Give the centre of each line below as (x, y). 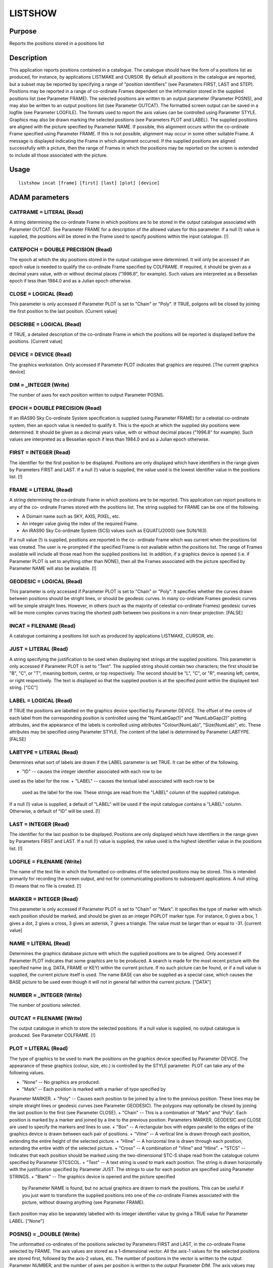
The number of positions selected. (45, 1005)
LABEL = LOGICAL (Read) (41, 700)
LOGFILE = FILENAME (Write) (45, 861)
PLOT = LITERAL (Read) (39, 1048)
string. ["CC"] (24, 688)
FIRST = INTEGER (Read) (40, 452)
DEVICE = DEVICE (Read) (40, 355)
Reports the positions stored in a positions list (57, 44)
